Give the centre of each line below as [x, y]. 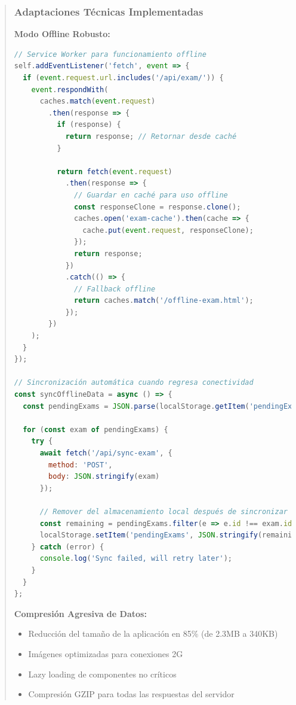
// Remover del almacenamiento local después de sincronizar [164, 511]
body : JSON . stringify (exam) [104, 477]
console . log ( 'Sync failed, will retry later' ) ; [136, 559]
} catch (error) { [68, 547]
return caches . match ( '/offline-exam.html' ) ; [164, 301]
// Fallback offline [115, 289]
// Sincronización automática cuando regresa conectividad [134, 383]
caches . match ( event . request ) [98, 101]
